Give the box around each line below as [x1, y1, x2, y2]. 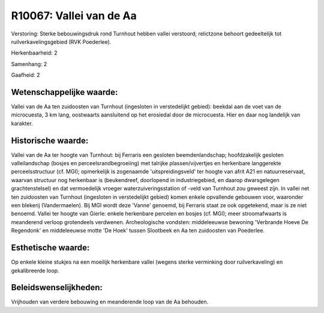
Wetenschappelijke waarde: [11, 87, 118, 97]
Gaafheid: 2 [11, 71, 40, 79]
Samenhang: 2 [11, 60, 47, 67]
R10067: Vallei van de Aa [11, 9, 137, 22]
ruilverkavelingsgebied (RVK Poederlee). [11, 38, 112, 45]
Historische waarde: [11, 135, 89, 145]
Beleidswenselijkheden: [11, 282, 103, 293]
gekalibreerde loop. [11, 267, 59, 274]
